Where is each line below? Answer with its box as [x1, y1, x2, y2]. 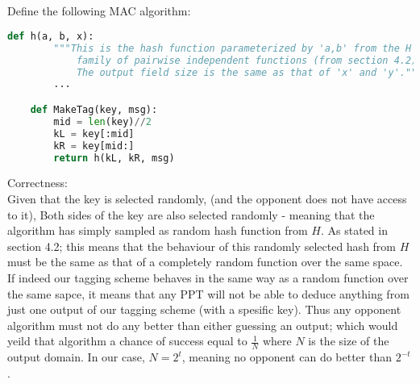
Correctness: [7, 174, 68, 191]
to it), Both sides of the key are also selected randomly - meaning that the [7, 206, 375, 223]
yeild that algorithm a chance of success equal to [7, 332, 247, 349]
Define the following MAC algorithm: [7, 2, 191, 19]
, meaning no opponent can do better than [181, 349, 392, 365]
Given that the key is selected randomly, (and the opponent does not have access [7, 190, 407, 207]
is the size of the [308, 332, 389, 349]
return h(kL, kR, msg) [53, 152, 175, 164]
